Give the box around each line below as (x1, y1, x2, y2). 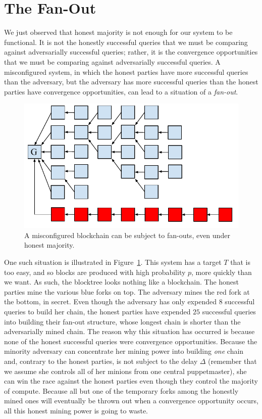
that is (230, 257, 250, 267)
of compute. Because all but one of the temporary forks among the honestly (4, 385, 239, 396)
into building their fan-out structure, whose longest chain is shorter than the (4, 316, 241, 327)
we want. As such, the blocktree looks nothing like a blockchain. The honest (4, 276, 239, 287)
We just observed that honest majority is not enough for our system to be (4, 27, 233, 37)
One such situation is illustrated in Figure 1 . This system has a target (4, 257, 222, 267)
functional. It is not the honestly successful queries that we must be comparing (4, 36, 248, 47)
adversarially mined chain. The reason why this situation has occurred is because (4, 326, 255, 337)
